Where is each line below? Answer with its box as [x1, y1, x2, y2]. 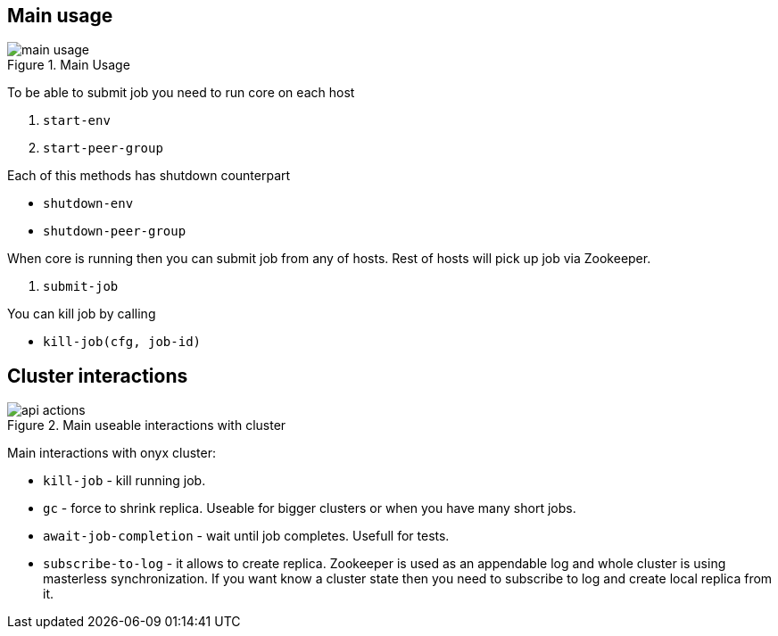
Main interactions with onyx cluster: [7, 445, 216, 461]
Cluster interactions [7, 364, 188, 387]
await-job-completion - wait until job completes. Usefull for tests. [43, 528, 450, 544]
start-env [43, 113, 111, 128]
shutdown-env [43, 196, 134, 211]
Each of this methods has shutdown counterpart [7, 168, 291, 184]
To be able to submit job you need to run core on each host [7, 85, 355, 101]
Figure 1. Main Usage [7, 57, 130, 73]
